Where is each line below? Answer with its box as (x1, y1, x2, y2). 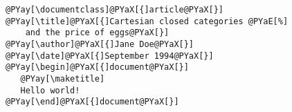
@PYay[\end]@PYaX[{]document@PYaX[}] (6, 97, 179, 107)
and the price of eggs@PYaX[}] (25, 28, 170, 38)
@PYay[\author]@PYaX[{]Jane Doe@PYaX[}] (6, 39, 194, 49)
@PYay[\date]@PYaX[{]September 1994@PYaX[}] (6, 50, 214, 61)
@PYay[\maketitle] (20, 73, 105, 84)
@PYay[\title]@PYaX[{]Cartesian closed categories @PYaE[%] (6, 16, 289, 26)
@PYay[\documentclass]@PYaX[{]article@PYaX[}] (6, 5, 223, 15)
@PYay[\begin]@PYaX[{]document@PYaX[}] (6, 62, 189, 73)
